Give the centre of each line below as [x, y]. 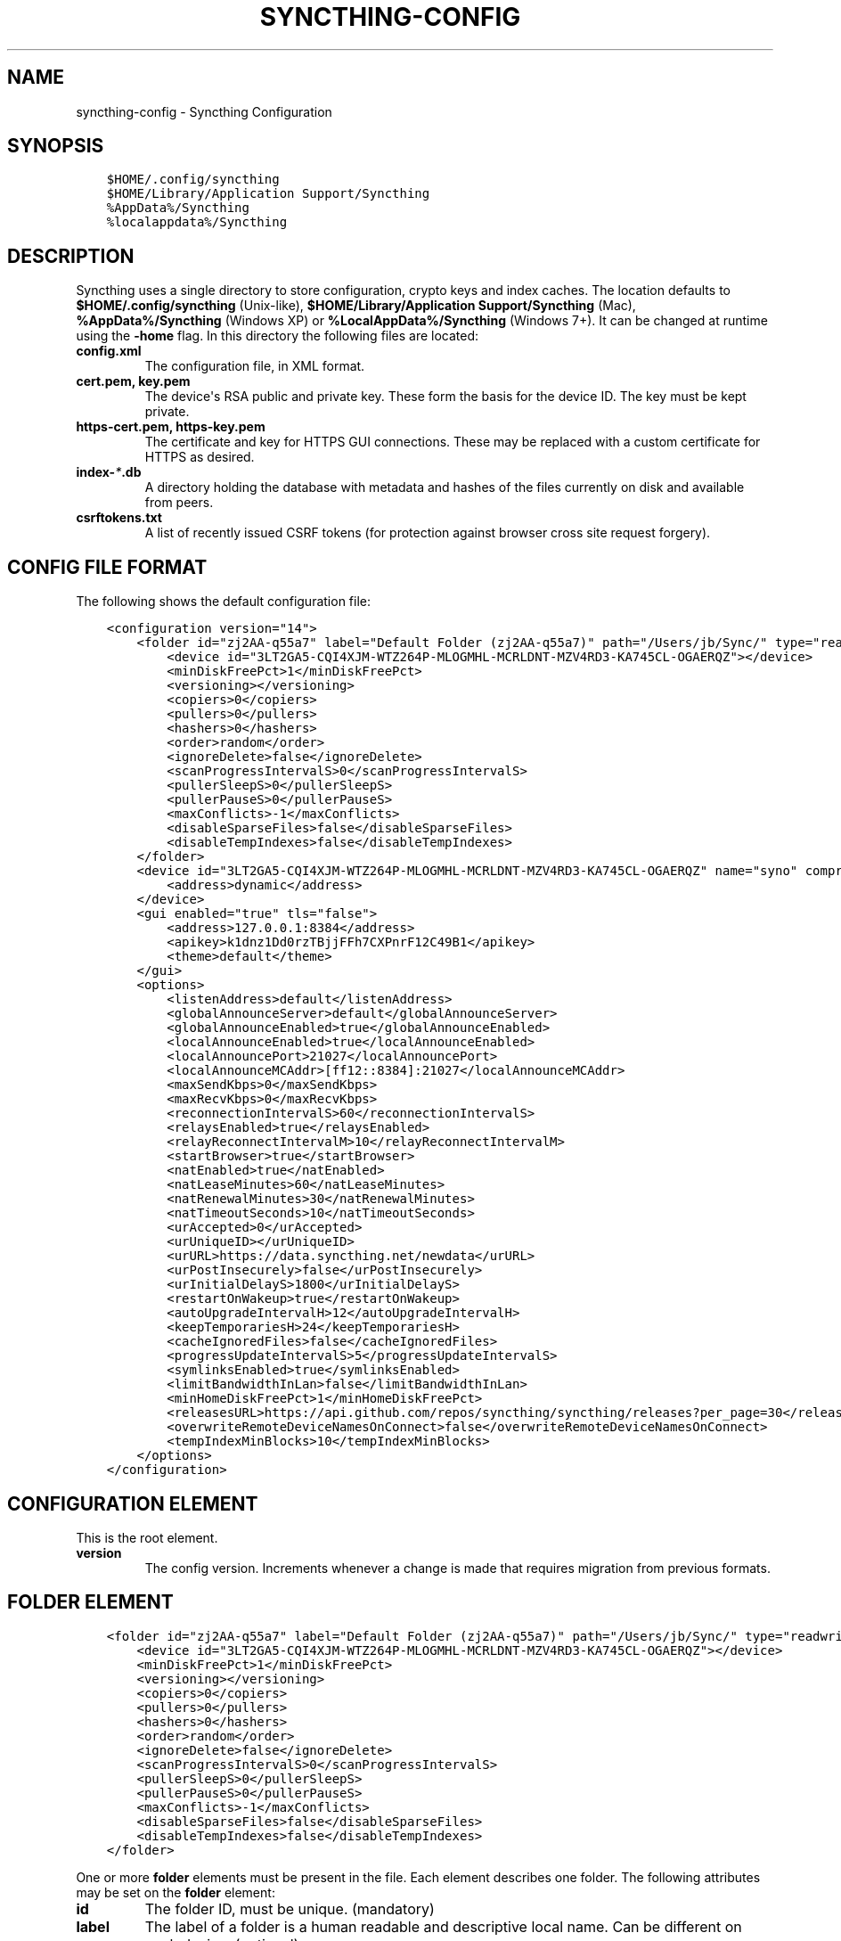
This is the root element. [147, 1537]
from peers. [179, 503]
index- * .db [109, 472]
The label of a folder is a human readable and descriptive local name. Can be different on [443, 1926]
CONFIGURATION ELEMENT [133, 1503]
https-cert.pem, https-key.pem [171, 427]
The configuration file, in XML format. [255, 366]
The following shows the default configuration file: [224, 602]
